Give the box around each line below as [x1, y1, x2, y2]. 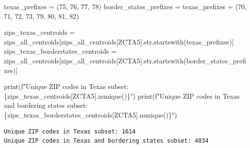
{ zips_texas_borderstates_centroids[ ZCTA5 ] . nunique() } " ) [4, 109, 177, 119]
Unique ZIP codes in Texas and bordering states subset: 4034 [4, 137, 209, 145]
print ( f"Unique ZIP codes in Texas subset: [4, 81, 129, 91]
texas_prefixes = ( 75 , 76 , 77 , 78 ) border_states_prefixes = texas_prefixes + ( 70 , [4, 1, 247, 11]
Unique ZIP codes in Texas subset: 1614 [4, 128, 136, 135]
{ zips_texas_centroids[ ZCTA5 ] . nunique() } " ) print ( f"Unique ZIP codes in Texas [4, 90, 240, 101]
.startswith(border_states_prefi [152, 55, 246, 65]
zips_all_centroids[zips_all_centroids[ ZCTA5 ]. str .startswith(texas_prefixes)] [4, 36, 234, 46]
